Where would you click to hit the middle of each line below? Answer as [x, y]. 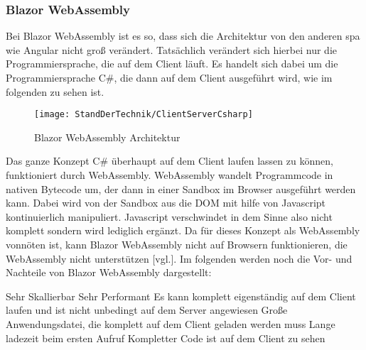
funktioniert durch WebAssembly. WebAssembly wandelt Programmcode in [169, 175]
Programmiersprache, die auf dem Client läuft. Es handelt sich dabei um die [172, 64]
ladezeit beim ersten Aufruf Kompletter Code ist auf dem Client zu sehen [166, 338]
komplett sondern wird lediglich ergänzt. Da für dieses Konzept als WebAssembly [183, 230]
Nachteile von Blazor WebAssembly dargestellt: [109, 272]
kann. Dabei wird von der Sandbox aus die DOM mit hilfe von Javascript [166, 203]
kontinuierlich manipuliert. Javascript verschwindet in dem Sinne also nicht [169, 216]
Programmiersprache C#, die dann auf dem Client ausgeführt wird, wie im [169, 77]
